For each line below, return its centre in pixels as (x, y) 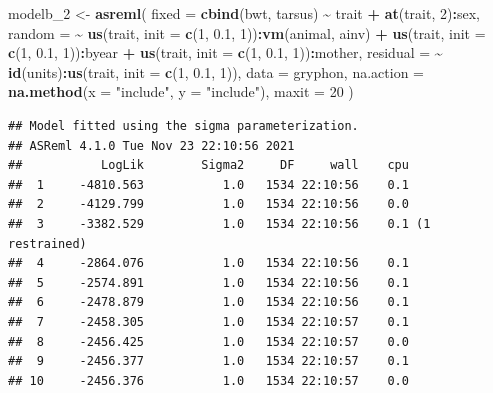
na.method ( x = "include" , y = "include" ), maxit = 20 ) (181, 91)
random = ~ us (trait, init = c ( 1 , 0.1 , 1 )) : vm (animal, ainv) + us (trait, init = (247, 32)
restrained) (47, 243)
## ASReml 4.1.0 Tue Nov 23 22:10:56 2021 (151, 145)
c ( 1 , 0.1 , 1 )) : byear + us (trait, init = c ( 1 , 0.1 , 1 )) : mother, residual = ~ (225, 52)
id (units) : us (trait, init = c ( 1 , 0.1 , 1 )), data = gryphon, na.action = (216, 71)
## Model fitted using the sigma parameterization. (183, 125)
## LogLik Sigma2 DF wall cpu (208, 165)
